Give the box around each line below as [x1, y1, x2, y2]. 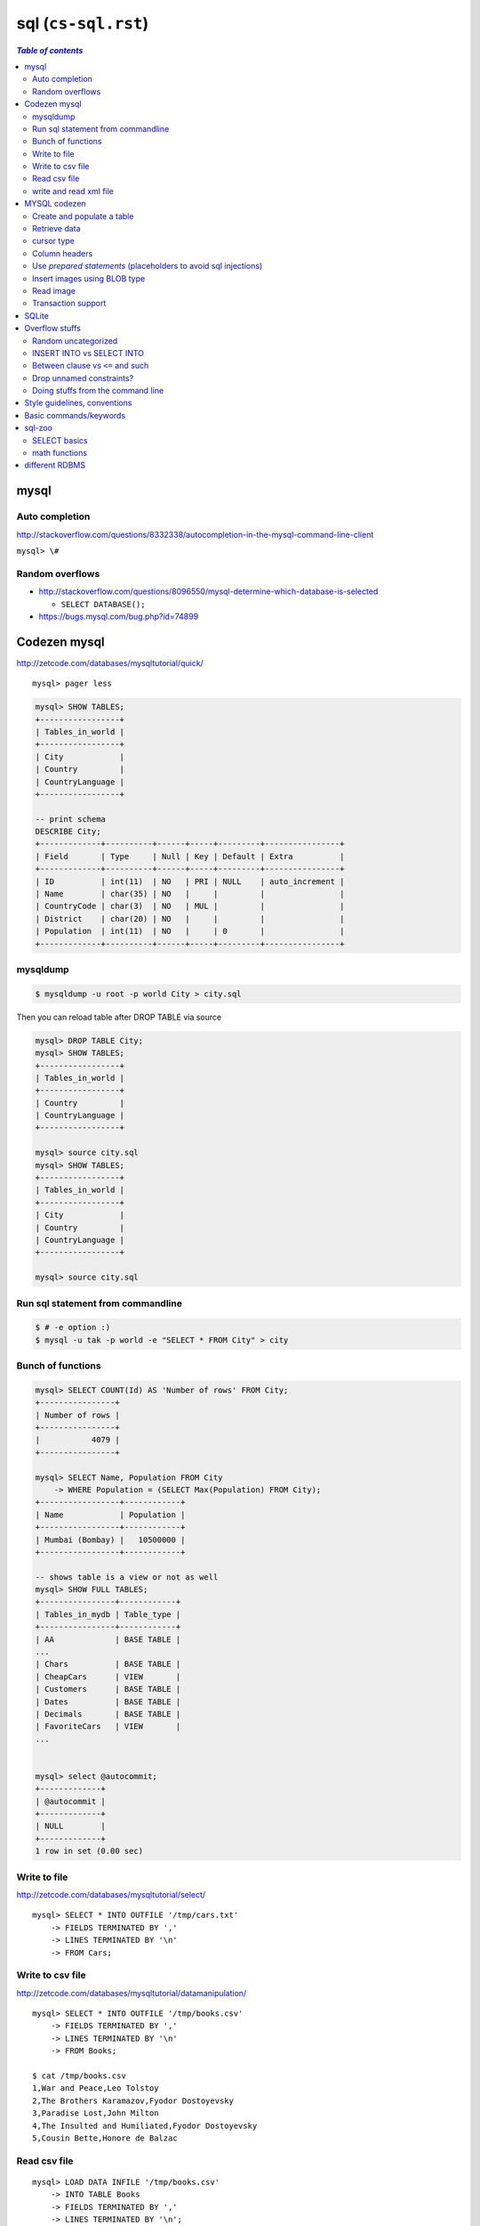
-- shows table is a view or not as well [35, 1572, 219, 1582]
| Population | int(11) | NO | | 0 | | [35, 926, 345, 937]
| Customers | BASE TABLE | [35, 1684, 181, 1694]
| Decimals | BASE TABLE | [35, 1709, 181, 1718]
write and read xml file [32, 185, 115, 196]
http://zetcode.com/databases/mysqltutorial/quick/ [16, 657, 204, 668]
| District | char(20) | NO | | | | [35, 914, 345, 923]
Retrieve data [32, 223, 81, 234]
